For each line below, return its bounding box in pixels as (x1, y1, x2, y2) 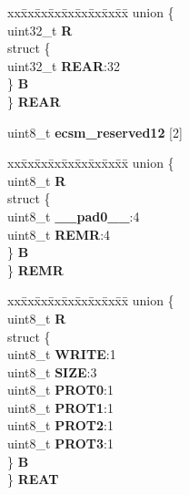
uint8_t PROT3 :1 (7, 434, 114, 453)
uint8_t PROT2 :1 (7, 416, 114, 435)
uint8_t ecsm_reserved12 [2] (7, 122, 183, 141)
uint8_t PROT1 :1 (7, 397, 114, 417)
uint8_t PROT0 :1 (7, 380, 114, 399)
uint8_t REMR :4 (7, 224, 111, 243)
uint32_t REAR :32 (7, 56, 120, 75)
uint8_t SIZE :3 (7, 362, 97, 381)
